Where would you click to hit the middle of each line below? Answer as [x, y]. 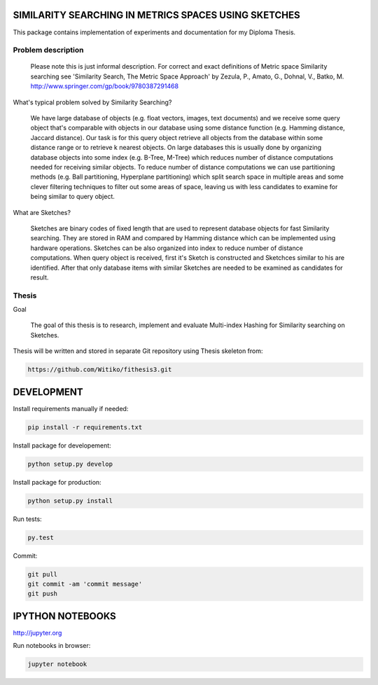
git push [43, 594]
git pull [43, 574]
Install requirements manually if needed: [71, 408]
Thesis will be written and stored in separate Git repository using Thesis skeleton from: [138, 351]
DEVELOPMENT [48, 392]
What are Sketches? [42, 212]
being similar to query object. [73, 197]
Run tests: [27, 519]
